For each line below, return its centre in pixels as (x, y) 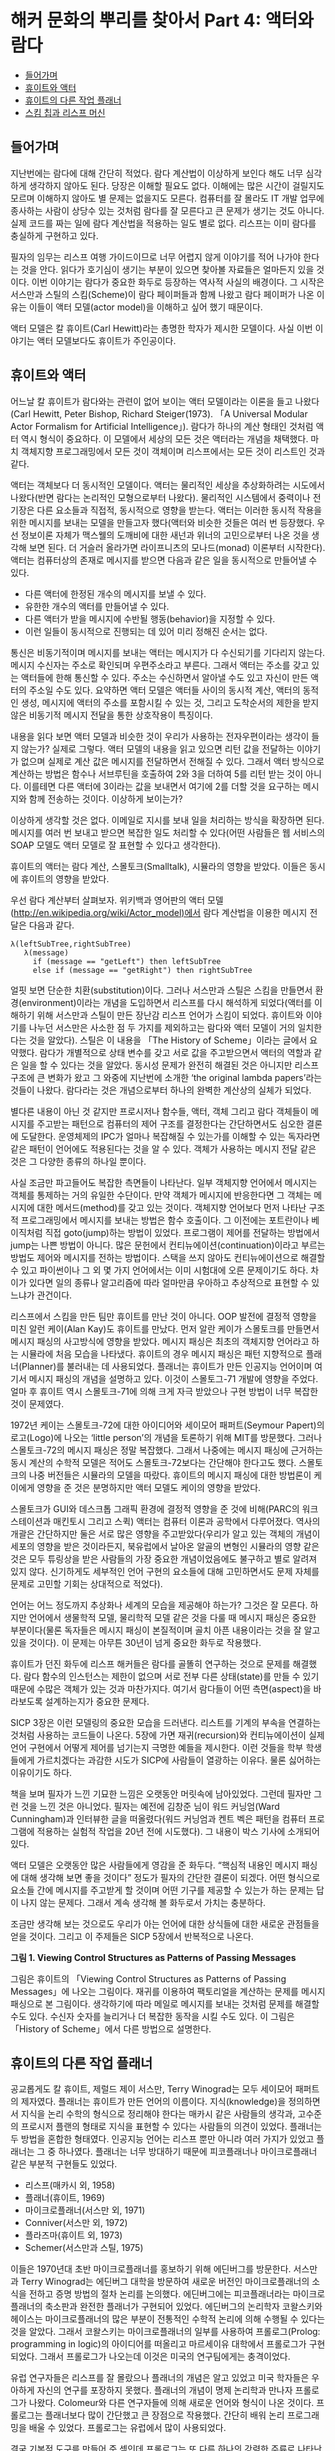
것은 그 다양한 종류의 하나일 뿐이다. (78, 1161)
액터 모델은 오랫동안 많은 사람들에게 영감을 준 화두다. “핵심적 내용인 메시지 (155, 1865)
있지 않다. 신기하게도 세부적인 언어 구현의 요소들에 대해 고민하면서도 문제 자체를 (165, 1571)
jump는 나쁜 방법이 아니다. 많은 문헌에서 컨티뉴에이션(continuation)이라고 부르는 (168, 1245)
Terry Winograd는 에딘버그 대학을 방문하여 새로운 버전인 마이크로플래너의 (165, 2282)
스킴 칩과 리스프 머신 (65, 112)
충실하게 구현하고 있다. (54, 235)
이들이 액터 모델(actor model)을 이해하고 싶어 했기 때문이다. (145, 307)
